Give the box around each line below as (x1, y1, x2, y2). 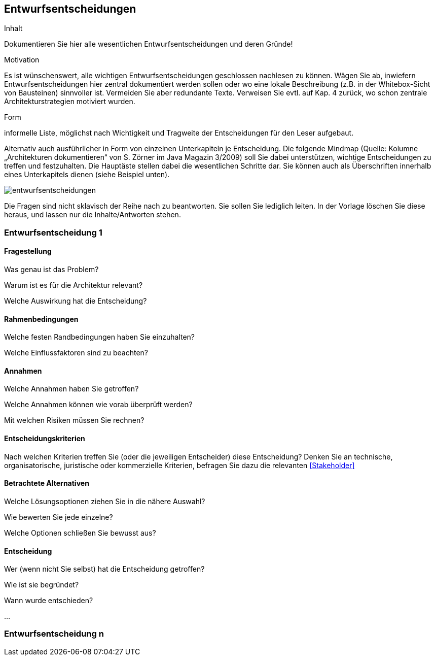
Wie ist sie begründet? (4, 580, 79, 589)
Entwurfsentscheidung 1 (4, 227, 102, 238)
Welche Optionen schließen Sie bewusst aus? (4, 528, 156, 537)
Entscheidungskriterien (4, 434, 85, 443)
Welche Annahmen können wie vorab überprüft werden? (4, 400, 193, 409)
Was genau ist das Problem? (4, 265, 99, 274)
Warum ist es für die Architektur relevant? (4, 281, 143, 290)
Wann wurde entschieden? (4, 596, 93, 605)
